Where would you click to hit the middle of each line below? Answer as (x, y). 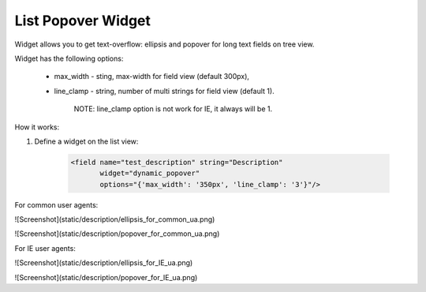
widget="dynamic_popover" (150, 173)
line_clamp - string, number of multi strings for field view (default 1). (164, 91)
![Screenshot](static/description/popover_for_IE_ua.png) (106, 277)
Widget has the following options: (69, 58)
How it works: (37, 127)
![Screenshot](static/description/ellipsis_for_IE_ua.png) (104, 263)
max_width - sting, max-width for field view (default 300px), (152, 77)
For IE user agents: (45, 248)
